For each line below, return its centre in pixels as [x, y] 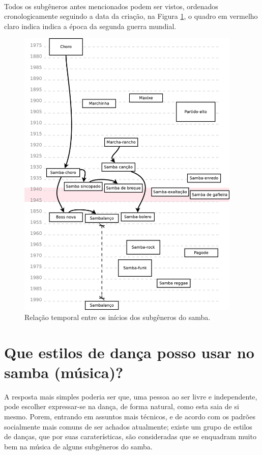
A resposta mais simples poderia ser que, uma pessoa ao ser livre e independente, [131, 396]
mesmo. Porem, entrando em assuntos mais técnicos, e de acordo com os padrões [130, 416]
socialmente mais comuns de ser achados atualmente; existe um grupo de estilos [128, 426]
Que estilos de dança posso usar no [129, 352]
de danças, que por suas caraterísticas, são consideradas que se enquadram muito [130, 436]
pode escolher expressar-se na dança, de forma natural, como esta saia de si [122, 406]
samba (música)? [64, 372]
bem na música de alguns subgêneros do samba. [78, 446]
